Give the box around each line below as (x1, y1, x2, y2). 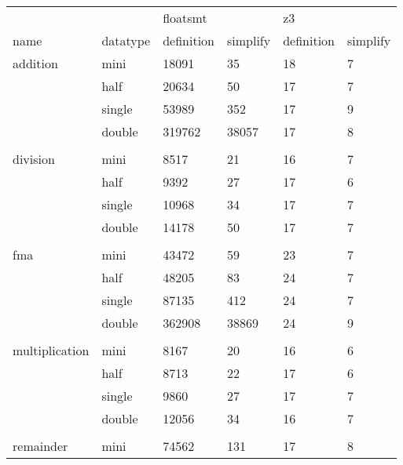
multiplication (13, 341, 90, 359)
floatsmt (163, 9, 207, 27)
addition (13, 54, 58, 72)
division (13, 150, 55, 168)
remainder (13, 437, 68, 455)
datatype (101, 31, 151, 49)
